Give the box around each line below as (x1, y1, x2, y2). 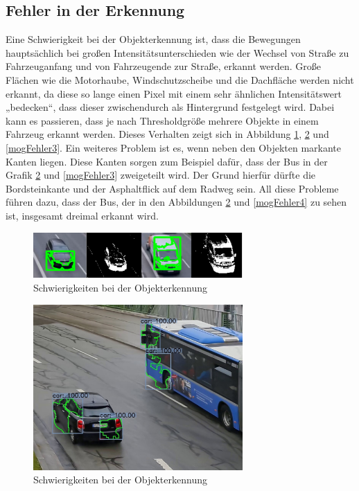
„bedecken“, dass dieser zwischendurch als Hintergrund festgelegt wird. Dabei (6, 100, 335, 114)
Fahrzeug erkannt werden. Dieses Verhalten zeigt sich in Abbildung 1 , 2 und (6, 127, 329, 141)
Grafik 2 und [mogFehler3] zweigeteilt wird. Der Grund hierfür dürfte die (6, 168, 316, 182)
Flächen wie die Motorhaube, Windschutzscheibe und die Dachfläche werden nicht (6, 72, 354, 87)
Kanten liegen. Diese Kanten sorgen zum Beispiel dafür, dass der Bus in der (6, 154, 328, 168)
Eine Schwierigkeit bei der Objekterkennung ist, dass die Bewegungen (6, 32, 301, 46)
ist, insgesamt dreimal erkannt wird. (6, 208, 159, 222)
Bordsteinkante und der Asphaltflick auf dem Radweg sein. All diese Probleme (6, 181, 339, 195)
